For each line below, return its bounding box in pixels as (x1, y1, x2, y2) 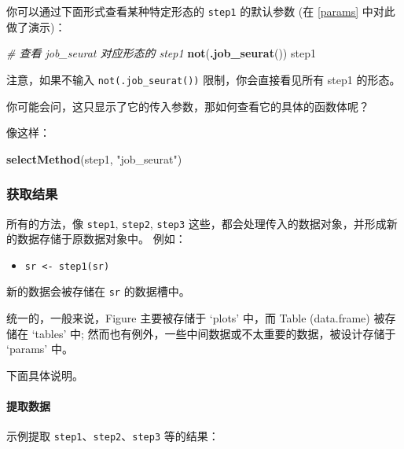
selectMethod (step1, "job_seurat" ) (6, 150, 182, 167)
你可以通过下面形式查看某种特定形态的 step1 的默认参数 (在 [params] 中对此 (6, 3, 395, 19)
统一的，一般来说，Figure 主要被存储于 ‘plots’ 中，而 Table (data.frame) (6, 310, 370, 326)
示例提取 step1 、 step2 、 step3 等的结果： (6, 428, 219, 444)
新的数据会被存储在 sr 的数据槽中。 (6, 283, 190, 300)
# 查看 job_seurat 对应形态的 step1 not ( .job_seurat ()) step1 (6, 45, 316, 61)
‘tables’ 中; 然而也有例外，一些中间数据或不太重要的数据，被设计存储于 (31, 325, 396, 341)
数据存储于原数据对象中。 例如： (17, 230, 186, 247)
